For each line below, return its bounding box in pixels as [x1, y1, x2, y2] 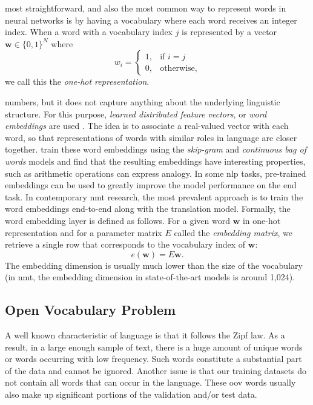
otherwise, [160, 64, 197, 73]
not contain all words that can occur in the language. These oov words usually [5, 376, 296, 389]
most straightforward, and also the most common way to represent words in [5, 2, 286, 14]
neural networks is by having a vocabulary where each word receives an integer [5, 13, 297, 26]
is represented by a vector [182, 25, 277, 38]
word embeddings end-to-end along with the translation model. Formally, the [5, 202, 291, 215]
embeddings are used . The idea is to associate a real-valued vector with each [5, 119, 289, 132]
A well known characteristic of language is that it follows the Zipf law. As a [5, 329, 285, 341]
